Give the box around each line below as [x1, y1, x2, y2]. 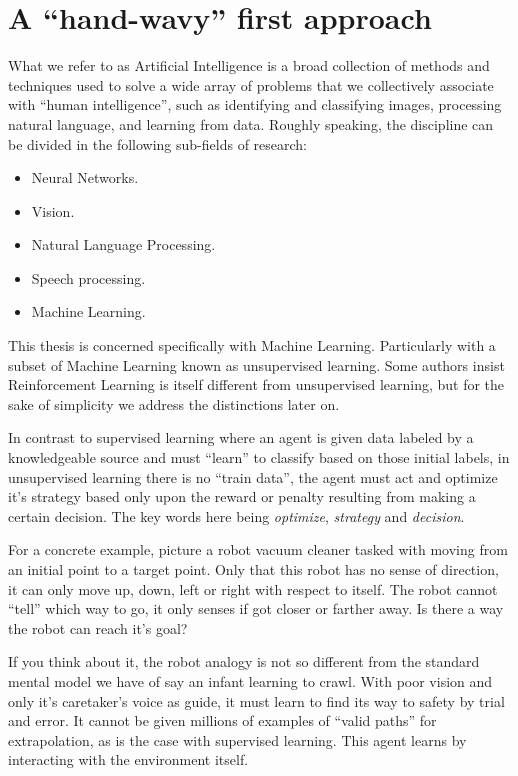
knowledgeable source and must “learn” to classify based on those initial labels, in [8, 447, 510, 468]
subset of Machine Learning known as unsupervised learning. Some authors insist [8, 354, 505, 375]
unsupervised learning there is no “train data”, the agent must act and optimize [8, 466, 498, 487]
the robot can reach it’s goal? [8, 617, 188, 638]
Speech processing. [31, 267, 146, 288]
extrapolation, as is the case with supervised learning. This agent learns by [8, 729, 467, 750]
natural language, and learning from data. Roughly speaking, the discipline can [8, 113, 494, 134]
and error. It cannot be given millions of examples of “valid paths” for [8, 710, 437, 731]
